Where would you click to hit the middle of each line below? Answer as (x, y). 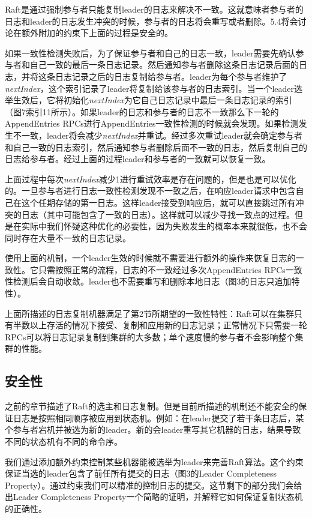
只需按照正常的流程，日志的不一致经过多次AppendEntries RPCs (162, 269)
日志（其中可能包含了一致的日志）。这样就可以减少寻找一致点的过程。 (158, 214)
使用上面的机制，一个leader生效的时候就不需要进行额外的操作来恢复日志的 (150, 258)
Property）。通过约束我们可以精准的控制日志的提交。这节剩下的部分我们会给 (154, 485)
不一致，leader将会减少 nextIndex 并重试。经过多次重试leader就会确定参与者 (158, 135)
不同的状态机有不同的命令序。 (64, 441)
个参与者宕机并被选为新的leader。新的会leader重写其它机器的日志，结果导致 (153, 429)
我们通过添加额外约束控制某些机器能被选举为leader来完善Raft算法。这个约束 (154, 461)
